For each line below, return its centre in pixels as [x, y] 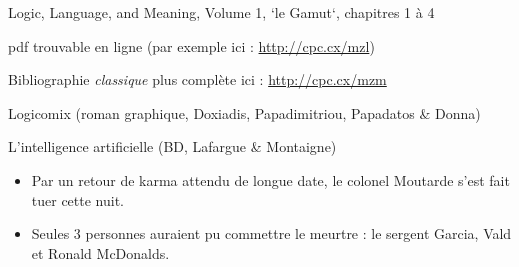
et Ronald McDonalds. [100, 252]
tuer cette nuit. [78, 199]
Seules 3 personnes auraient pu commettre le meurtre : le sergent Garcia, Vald [271, 233]
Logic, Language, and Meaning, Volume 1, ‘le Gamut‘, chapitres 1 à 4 [221, 12]
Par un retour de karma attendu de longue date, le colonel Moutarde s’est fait [270, 179]
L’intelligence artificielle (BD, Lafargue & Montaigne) [172, 146]
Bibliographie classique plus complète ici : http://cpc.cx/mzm [197, 79]
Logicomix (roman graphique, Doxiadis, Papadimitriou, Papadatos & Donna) [244, 112]
